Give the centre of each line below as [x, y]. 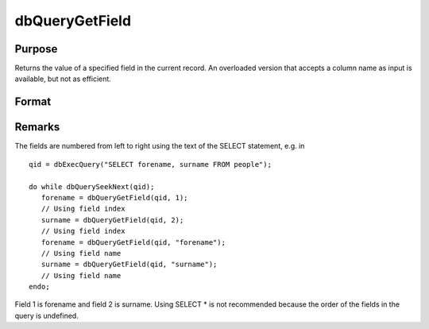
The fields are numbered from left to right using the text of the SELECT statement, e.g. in [160, 146]
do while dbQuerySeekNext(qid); [92, 186]
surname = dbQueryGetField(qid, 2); [112, 220]
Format [33, 102]
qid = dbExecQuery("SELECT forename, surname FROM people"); [150, 164]
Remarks [37, 127]
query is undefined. [46, 315]
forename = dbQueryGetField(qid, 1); [114, 197]
